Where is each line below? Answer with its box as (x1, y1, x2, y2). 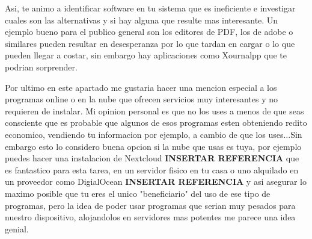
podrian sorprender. (5, 60, 78, 73)
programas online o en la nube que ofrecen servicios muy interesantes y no (5, 93, 278, 105)
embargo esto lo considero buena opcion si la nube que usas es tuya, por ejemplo (5, 140, 302, 152)
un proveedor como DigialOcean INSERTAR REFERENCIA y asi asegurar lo (5, 175, 307, 188)
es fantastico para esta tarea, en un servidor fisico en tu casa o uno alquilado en (5, 163, 299, 176)
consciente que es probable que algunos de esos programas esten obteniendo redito (5, 116, 307, 129)
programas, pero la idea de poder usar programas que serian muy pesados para (5, 199, 296, 211)
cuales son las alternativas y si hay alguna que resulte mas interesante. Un (5, 13, 278, 26)
